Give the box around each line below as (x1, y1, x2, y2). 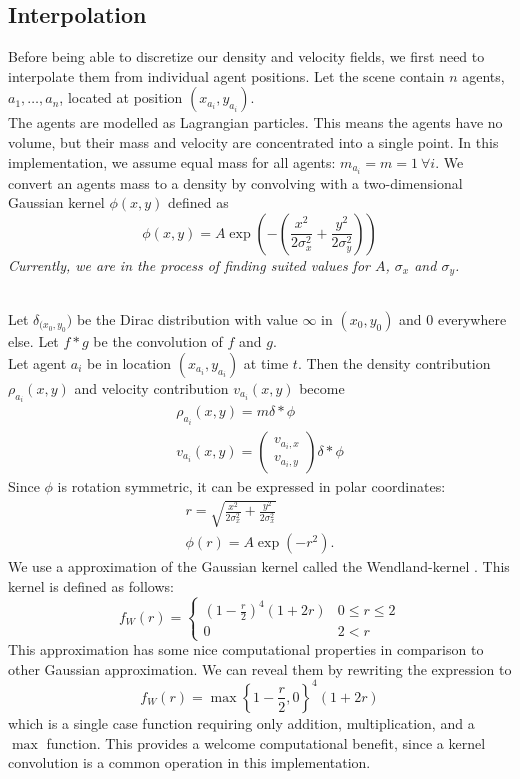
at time (243, 352, 289, 373)
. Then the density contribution (297, 352, 491, 373)
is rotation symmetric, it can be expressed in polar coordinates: (57, 475, 446, 496)
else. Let (8, 331, 59, 352)
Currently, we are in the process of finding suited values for (8, 254, 370, 275)
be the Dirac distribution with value (76, 308, 298, 329)
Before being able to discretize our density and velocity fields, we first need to (8, 46, 485, 67)
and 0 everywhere (399, 308, 507, 329)
